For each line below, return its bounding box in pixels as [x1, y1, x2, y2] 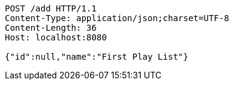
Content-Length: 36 [5, 23, 97, 33]
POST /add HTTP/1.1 [5, 4, 97, 13]
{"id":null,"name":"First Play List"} [5, 52, 189, 61]
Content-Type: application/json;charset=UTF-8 [5, 13, 229, 23]
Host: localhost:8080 [5, 33, 107, 42]
